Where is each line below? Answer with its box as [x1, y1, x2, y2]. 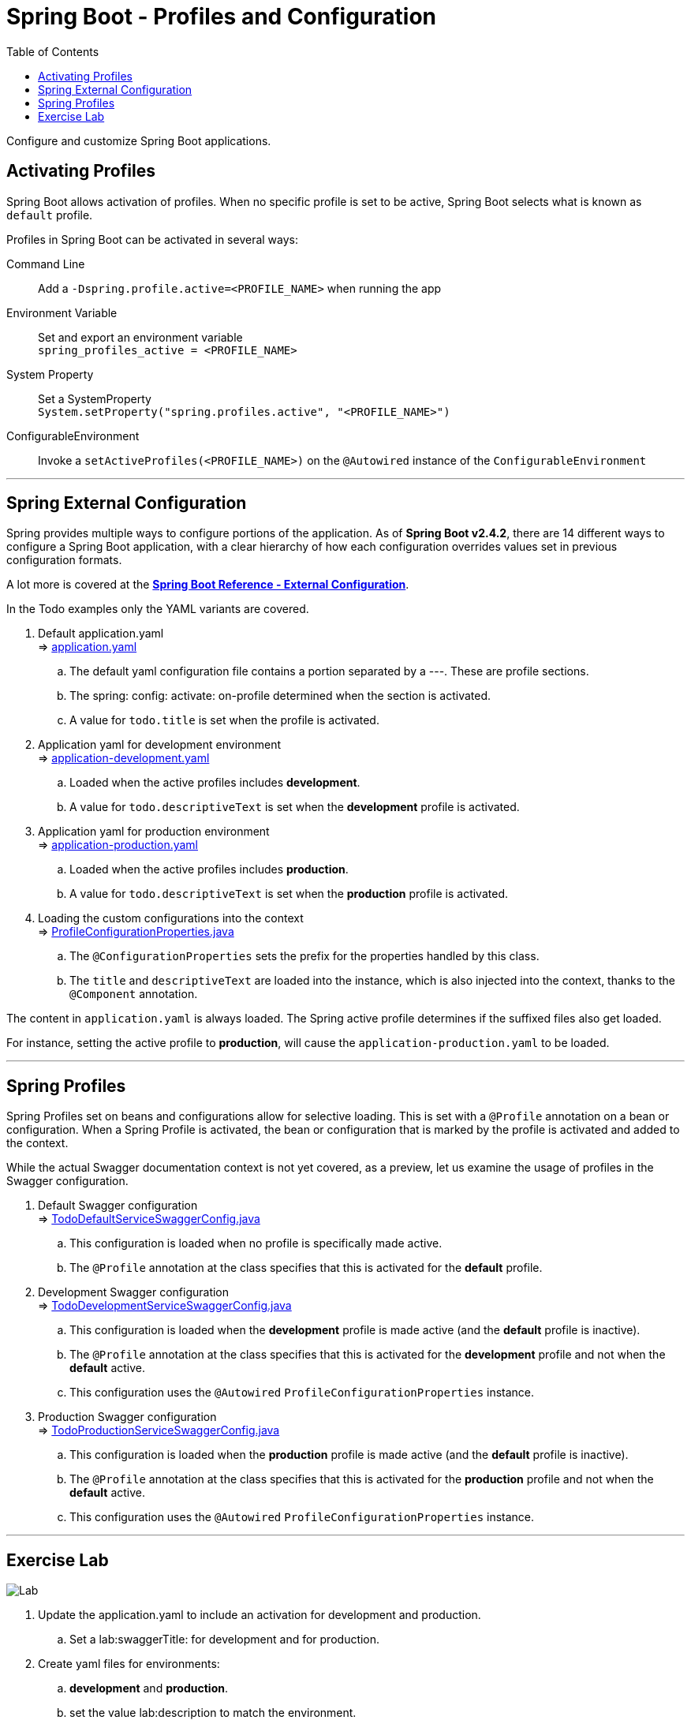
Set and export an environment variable [38, 330, 243, 344]
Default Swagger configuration [38, 1198, 198, 1213]
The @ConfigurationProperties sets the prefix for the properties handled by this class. [69, 949, 540, 963]
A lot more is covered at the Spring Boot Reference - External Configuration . [6, 578, 409, 592]
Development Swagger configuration [38, 1285, 230, 1299]
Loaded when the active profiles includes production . [69, 862, 349, 877]
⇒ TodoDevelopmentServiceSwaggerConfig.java [38, 1299, 292, 1313]
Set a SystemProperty [38, 391, 151, 406]
